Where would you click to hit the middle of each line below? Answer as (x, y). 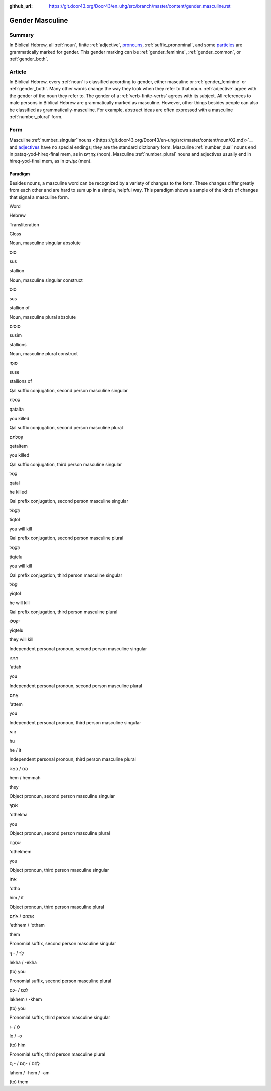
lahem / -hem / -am (29, 1073)
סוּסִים (15, 326)
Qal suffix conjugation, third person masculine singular (66, 464)
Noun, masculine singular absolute (45, 243)
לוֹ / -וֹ (15, 1027)
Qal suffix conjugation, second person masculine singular (69, 390)
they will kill (21, 639)
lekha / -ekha (23, 962)
